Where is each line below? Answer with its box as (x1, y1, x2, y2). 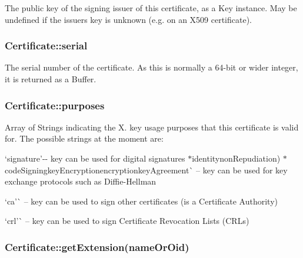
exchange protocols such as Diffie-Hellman (5, 175, 157, 187)
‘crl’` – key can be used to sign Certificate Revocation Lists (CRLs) (5, 215, 249, 227)
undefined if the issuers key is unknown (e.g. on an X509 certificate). (5, 13, 252, 25)
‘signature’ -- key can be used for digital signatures (5, 152, 185, 164)
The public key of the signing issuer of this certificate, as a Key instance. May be (5, 2, 297, 14)
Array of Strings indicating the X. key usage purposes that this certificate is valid (5, 120, 299, 133)
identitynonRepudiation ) (192, 152, 281, 164)
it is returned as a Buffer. (5, 73, 96, 85)
